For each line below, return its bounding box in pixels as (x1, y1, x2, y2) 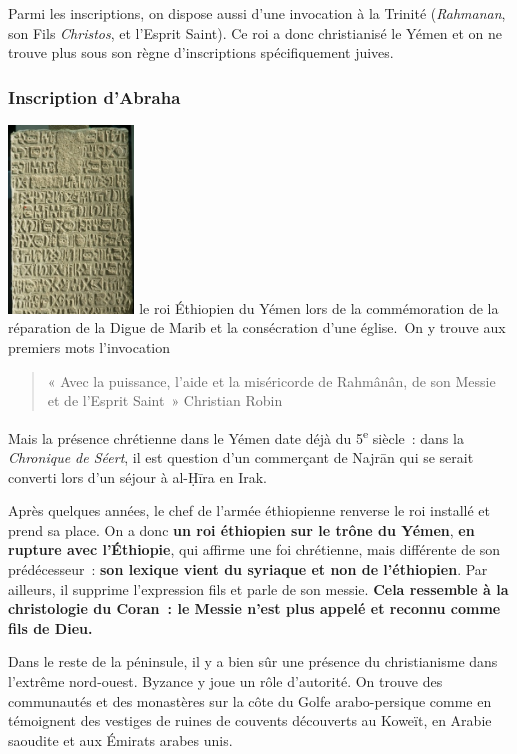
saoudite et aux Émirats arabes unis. (8, 729, 233, 750)
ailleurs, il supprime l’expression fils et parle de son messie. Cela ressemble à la (8, 578, 509, 599)
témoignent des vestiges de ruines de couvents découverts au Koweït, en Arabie (8, 710, 492, 731)
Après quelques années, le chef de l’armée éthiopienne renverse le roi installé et (8, 500, 490, 521)
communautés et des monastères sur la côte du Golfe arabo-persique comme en (8, 690, 492, 711)
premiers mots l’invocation (8, 337, 171, 358)
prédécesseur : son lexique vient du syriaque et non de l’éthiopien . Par (8, 559, 488, 580)
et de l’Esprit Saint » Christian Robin (47, 390, 283, 411)
